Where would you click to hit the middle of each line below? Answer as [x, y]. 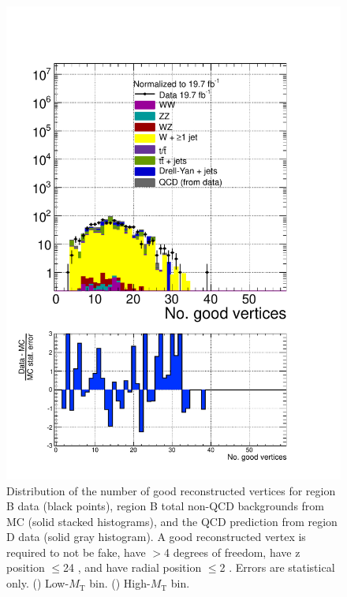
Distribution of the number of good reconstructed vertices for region [171, 490]
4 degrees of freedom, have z [232, 552]
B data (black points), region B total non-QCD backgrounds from [165, 506]
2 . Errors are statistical [277, 567]
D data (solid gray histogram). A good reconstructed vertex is [156, 537]
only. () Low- [38, 583]
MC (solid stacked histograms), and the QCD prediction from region [172, 521]
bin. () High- [120, 583]
